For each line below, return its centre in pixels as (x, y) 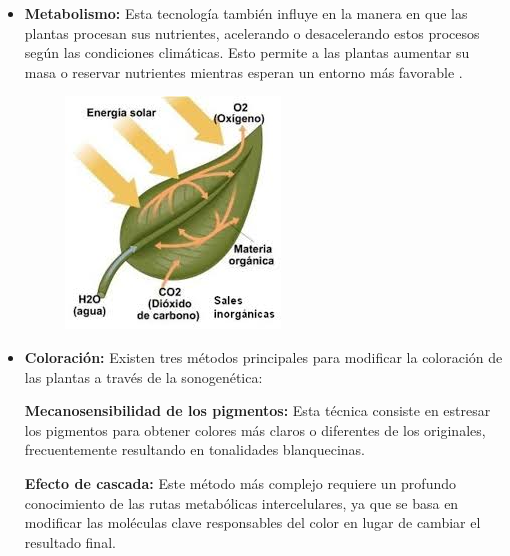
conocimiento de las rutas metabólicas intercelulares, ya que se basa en (241, 502)
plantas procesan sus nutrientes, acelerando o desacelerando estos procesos (252, 32)
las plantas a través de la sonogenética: (143, 376)
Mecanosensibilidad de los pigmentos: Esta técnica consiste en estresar (257, 410)
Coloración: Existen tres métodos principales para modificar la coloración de (263, 356)
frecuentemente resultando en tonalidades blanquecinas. (195, 449)
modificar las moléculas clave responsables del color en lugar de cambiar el (252, 522)
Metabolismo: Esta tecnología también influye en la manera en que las (246, 13)
